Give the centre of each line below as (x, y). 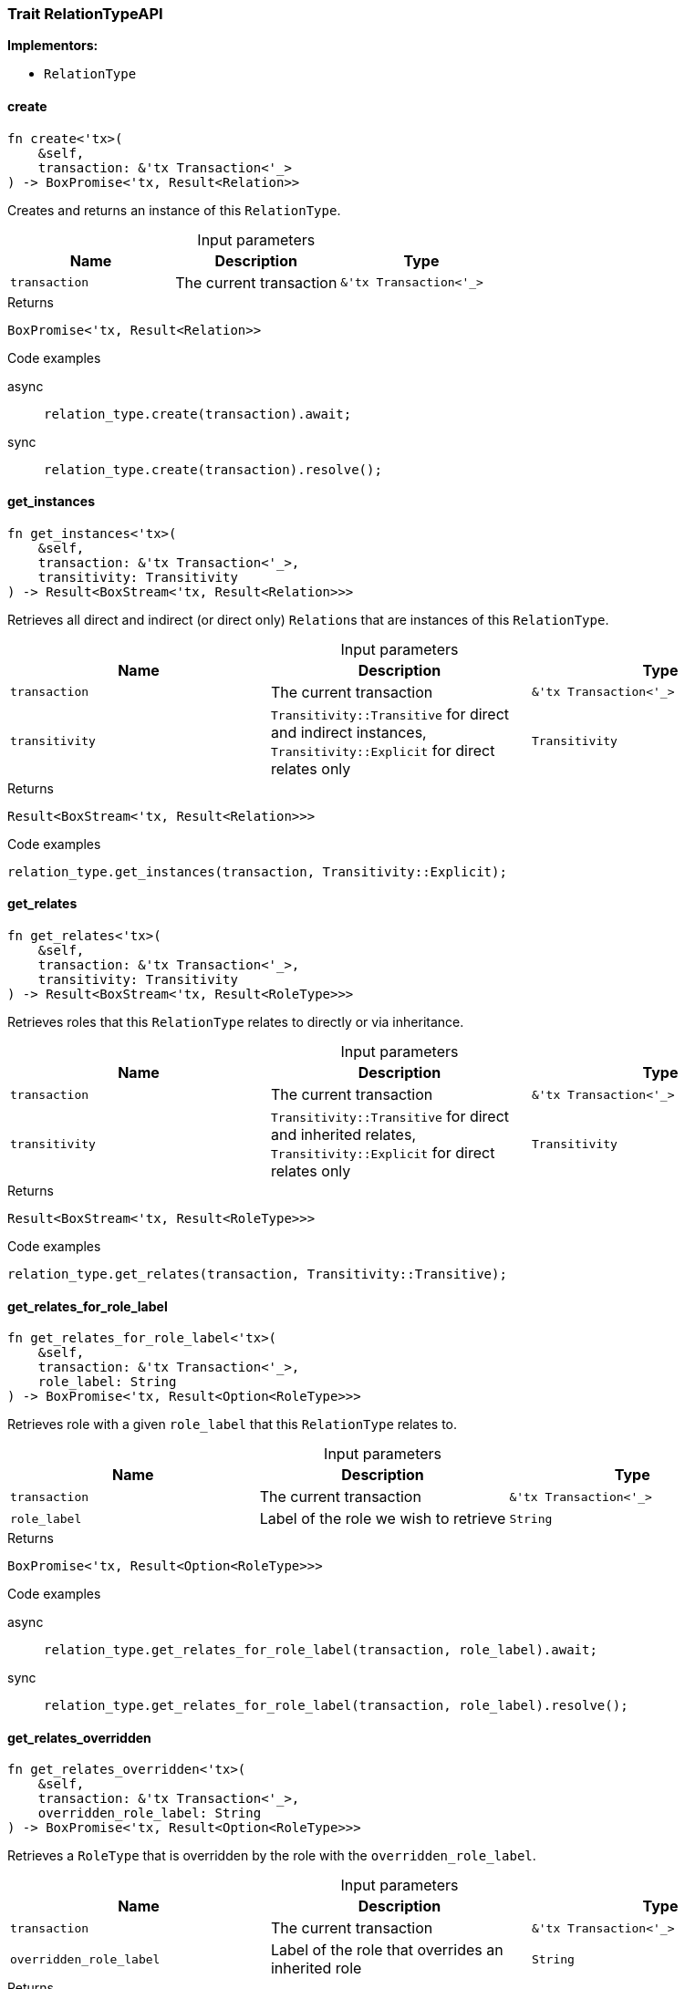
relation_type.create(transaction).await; (198, 414)
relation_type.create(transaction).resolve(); (213, 469)
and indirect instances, (348, 732)
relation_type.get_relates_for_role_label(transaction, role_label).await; (321, 1650)
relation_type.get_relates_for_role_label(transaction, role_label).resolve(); (336, 1706)
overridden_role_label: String (150, 1813)
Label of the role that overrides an (387, 1950)
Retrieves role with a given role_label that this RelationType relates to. (233, 1424)
